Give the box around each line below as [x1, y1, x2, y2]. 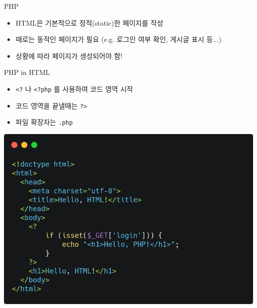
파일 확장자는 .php [15, 117, 73, 127]
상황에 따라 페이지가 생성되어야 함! [15, 50, 123, 61]
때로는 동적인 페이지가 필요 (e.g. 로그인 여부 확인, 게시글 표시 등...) [15, 34, 221, 44]
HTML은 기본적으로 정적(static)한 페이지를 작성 [15, 17, 164, 28]
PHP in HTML [4, 67, 50, 77]
